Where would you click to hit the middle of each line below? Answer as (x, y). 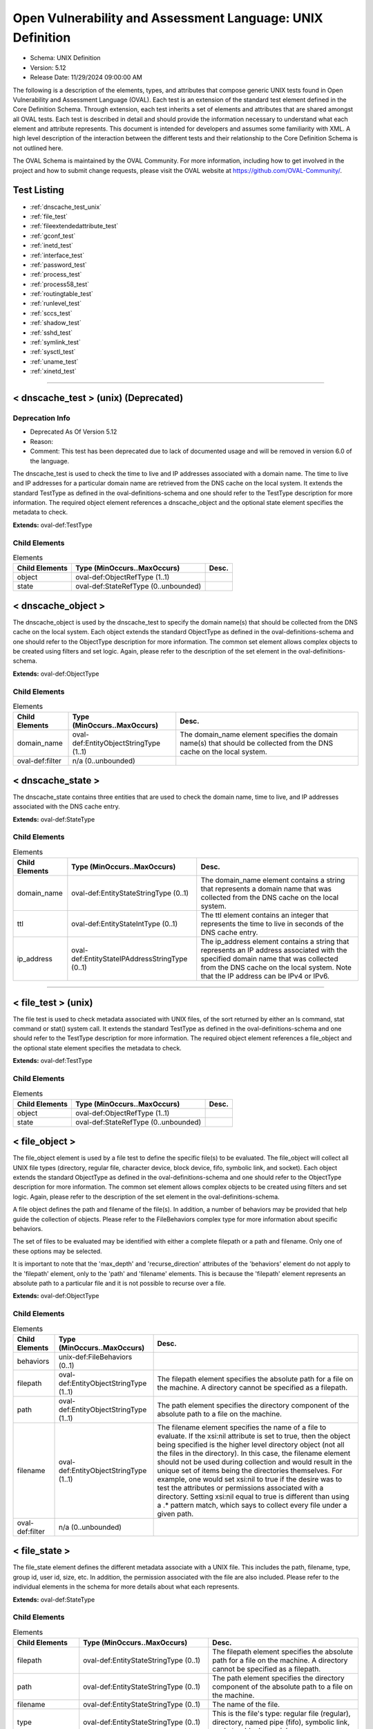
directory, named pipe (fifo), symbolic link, (281, 1722)
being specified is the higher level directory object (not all (251, 1444)
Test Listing (39, 190)
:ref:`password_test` (59, 265)
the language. (49, 461)
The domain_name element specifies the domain (259, 734)
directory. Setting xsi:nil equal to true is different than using (253, 1496)
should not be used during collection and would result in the (255, 1461)
